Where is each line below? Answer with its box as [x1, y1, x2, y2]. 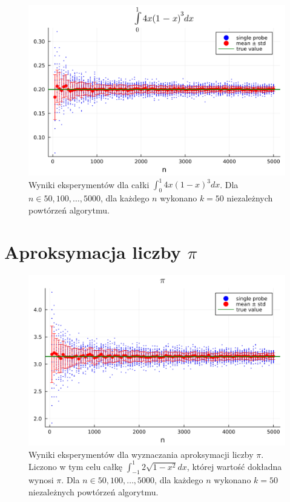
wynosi [28, 474, 54, 486]
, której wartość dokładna [186, 460, 282, 472]
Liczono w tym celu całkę [28, 460, 122, 472]
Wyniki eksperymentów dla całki [28, 178, 150, 191]
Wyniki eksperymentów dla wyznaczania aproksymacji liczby [28, 448, 254, 460]
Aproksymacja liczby [4, 239, 181, 264]
